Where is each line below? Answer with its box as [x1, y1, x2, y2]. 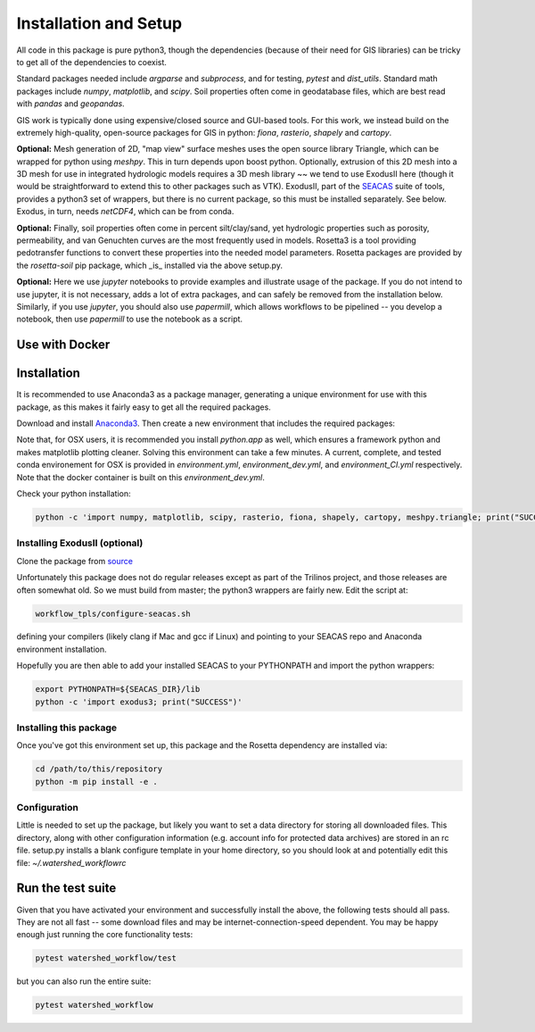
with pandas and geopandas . [16, 98, 125, 109]
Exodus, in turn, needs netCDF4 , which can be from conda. [16, 206, 235, 217]
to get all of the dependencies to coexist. [16, 56, 167, 67]
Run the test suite [16, 880, 117, 896]
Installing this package [16, 721, 118, 734]
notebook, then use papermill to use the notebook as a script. [16, 313, 243, 325]
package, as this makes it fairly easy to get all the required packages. [16, 402, 271, 412]
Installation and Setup [16, 13, 183, 33]
